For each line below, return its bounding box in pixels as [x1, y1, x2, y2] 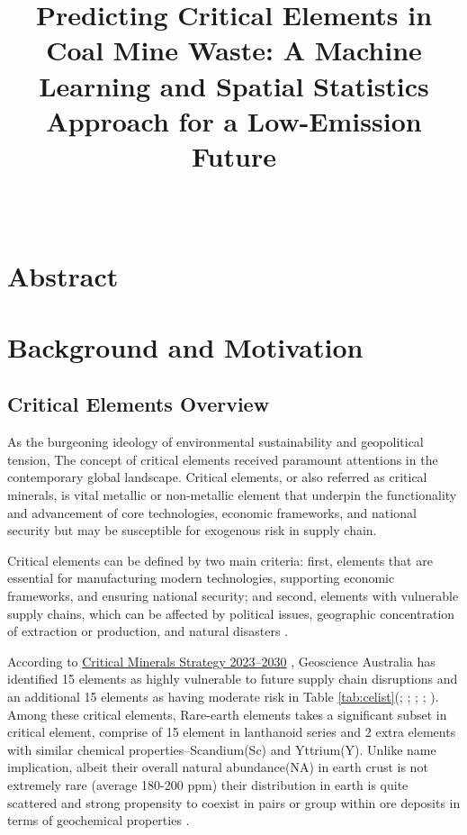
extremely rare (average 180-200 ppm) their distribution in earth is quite [7, 775, 409, 794]
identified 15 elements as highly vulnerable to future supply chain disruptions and [7, 669, 458, 688]
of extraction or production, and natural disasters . [7, 622, 288, 640]
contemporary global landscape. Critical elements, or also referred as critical [7, 467, 427, 486]
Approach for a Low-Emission [46, 102, 422, 139]
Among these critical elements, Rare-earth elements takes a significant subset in [7, 704, 447, 723]
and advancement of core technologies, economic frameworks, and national [7, 503, 417, 522]
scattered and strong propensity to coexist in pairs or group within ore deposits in [7, 793, 461, 812]
